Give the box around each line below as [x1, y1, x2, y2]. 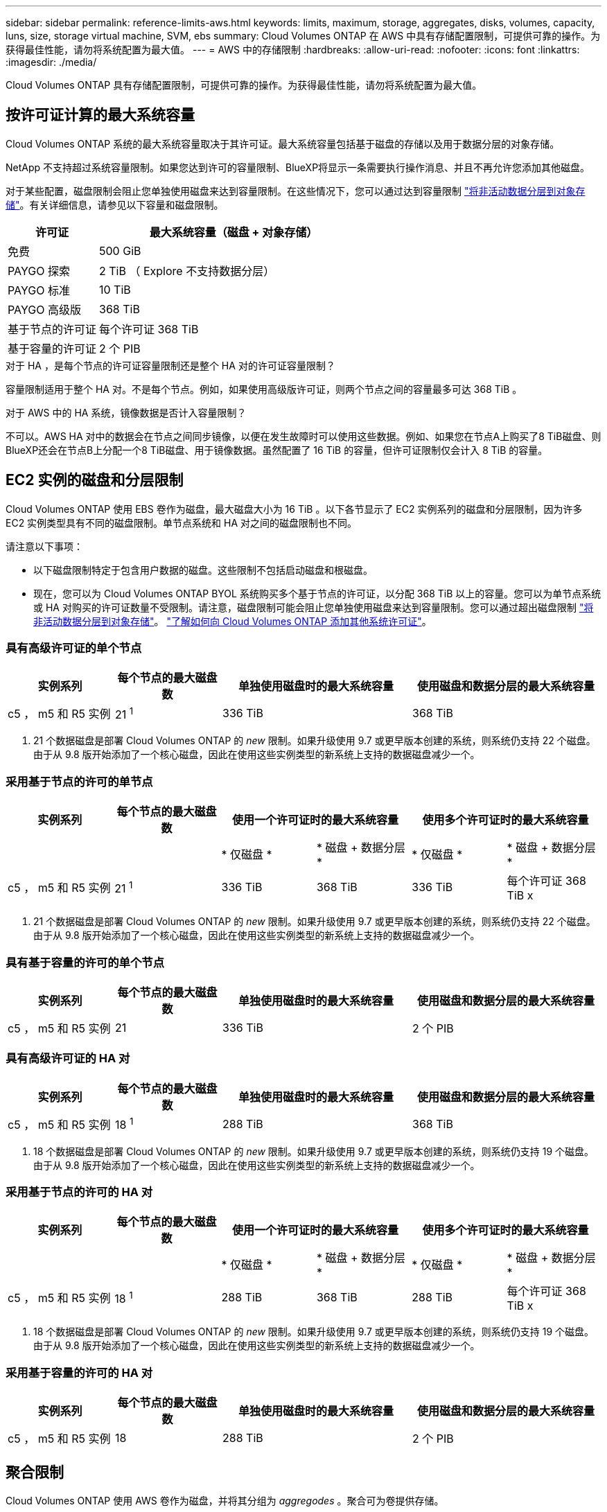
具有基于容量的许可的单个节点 [6, 955, 165, 969]
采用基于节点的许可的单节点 [6, 774, 153, 789]
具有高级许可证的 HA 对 [6, 1051, 130, 1066]
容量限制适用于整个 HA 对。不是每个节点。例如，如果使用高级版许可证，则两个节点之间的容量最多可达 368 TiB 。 [6, 383, 522, 395]
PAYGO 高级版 [8, 302, 81, 317]
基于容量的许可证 [8, 341, 97, 355]
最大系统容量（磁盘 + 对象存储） [149, 225, 318, 239]
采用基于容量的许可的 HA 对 [6, 1365, 153, 1380]
